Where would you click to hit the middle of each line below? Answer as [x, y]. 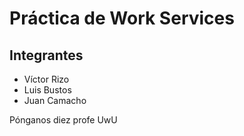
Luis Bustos [47, 90]
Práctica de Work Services [122, 18]
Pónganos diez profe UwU [63, 120]
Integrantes [46, 55]
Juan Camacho [55, 100]
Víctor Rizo [46, 79]
